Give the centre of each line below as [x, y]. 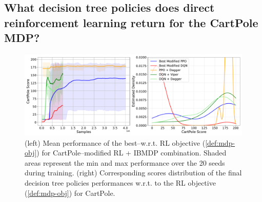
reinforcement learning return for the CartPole [131, 22]
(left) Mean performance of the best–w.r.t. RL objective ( [115, 142]
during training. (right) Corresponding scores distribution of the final [133, 173]
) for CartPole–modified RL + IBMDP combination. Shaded [132, 153]
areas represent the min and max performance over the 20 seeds [125, 162]
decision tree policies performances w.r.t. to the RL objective [120, 182]
